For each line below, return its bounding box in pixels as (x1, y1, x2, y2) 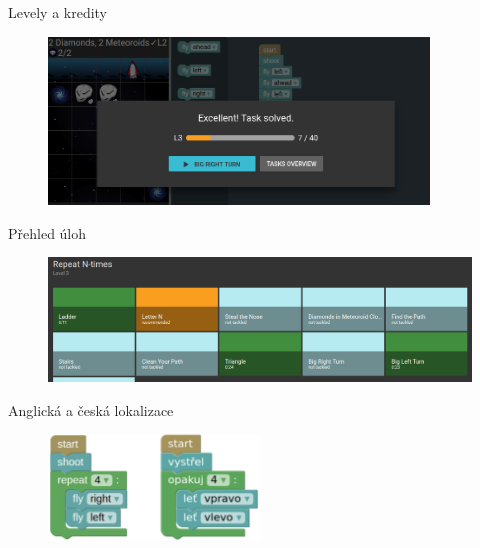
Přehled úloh (8, 222, 87, 243)
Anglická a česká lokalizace (8, 399, 174, 420)
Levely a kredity (8, 2, 108, 22)
